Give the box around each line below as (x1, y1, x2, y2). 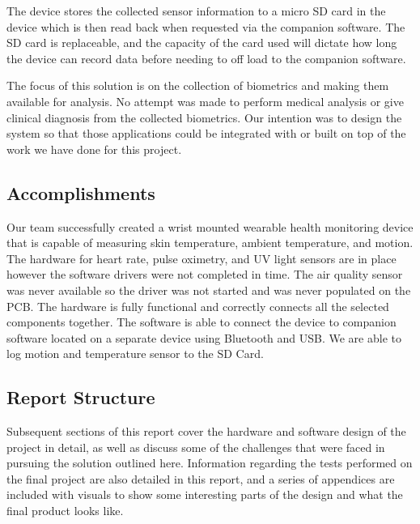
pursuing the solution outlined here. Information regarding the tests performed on (6, 454, 413, 471)
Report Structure (6, 385, 155, 410)
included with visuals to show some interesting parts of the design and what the (6, 486, 403, 503)
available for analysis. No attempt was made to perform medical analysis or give (6, 92, 404, 109)
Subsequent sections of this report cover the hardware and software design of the (6, 423, 406, 440)
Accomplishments (6, 180, 155, 205)
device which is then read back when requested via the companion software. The (6, 18, 405, 35)
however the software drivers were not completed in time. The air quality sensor (6, 266, 403, 283)
